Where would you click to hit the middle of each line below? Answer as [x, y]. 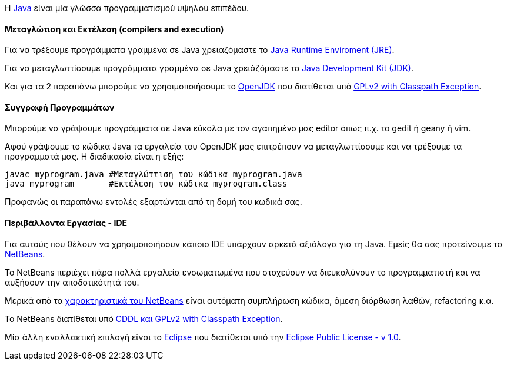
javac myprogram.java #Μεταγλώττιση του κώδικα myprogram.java [154, 175]
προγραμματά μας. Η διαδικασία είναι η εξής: [94, 157]
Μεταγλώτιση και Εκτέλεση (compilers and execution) [114, 29]
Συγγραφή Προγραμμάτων [60, 107]
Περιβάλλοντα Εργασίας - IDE [66, 223]
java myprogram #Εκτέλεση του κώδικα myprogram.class [146, 184]
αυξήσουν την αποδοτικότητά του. [72, 282]
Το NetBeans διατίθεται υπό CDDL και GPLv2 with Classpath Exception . [144, 318]
